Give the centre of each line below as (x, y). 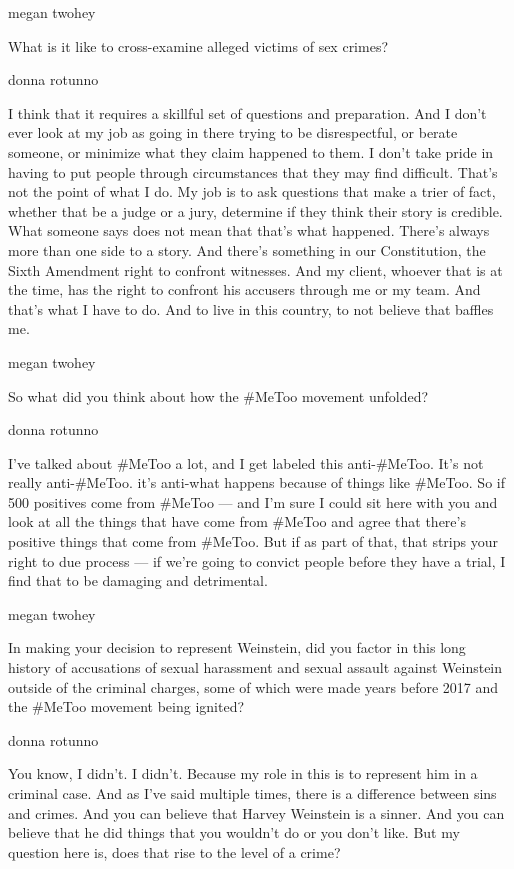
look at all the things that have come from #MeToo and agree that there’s (237, 521)
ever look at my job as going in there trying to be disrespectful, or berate (233, 132)
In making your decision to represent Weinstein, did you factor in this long (237, 647)
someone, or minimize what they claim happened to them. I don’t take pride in (251, 151)
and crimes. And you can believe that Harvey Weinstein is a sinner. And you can (256, 812)
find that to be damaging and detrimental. (138, 580)
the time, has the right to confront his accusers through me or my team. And (244, 289)
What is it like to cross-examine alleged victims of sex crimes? (198, 45)
